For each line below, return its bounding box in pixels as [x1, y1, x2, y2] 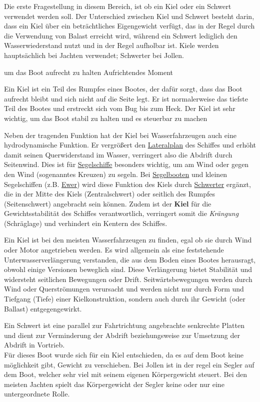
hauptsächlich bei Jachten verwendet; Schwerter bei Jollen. [4, 49, 184, 60]
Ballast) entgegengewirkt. [4, 303, 82, 313]
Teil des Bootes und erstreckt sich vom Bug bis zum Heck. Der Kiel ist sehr [4, 103, 235, 113]
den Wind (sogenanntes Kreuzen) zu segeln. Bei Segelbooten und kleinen [4, 168, 227, 179]
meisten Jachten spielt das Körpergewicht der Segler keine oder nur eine [4, 378, 224, 389]
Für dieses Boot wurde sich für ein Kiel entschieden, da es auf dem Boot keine [4, 349, 244, 359]
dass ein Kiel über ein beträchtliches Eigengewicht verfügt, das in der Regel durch [4, 20, 255, 31]
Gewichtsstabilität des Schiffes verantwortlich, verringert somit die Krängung [4, 208, 239, 218]
